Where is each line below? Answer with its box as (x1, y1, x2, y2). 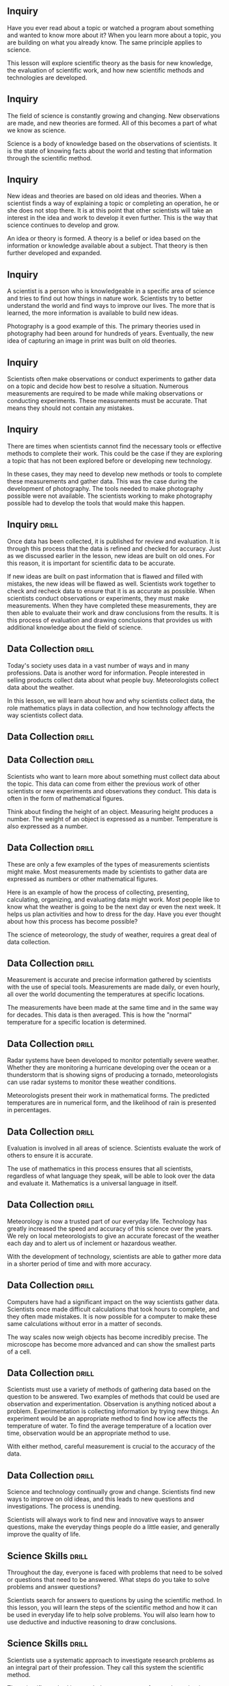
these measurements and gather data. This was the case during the (7, 477, 198, 485)
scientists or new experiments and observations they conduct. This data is (7, 786, 217, 795)
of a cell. (7, 1347, 32, 1356)
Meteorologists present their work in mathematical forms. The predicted (7, 1092, 210, 1100)
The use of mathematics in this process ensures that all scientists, (7, 1164, 193, 1172)
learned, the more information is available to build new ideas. (7, 309, 179, 317)
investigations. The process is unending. (7, 1502, 121, 1510)
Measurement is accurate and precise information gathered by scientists (7, 976, 212, 984)
